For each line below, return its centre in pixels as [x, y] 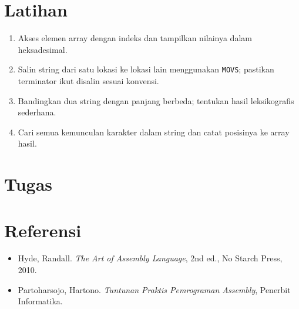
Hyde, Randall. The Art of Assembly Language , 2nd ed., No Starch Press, [150, 258]
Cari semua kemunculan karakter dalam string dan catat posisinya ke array [154, 132]
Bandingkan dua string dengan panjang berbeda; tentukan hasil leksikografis [156, 100]
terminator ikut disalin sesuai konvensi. [88, 80]
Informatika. [40, 301]
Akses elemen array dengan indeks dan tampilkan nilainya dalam [135, 38]
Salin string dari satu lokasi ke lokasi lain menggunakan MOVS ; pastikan [146, 69]
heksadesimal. [43, 49]
